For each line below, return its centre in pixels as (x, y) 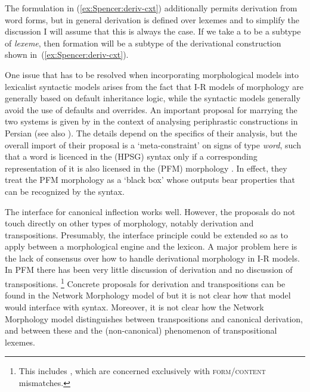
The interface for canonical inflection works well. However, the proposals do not (150, 211)
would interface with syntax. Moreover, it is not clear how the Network (134, 307)
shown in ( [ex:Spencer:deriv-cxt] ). (67, 55)
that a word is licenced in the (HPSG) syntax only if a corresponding (131, 156)
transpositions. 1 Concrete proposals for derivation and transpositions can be (145, 283)
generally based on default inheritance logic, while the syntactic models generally (153, 98)
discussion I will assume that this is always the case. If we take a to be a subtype (153, 31)
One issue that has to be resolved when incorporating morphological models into (152, 74)
